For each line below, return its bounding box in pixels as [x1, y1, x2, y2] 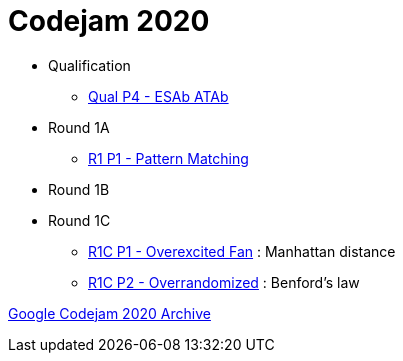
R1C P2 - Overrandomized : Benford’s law [88, 273, 360, 291]
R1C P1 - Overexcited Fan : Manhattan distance [88, 242, 396, 260]
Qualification [48, 56, 131, 74]
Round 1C [48, 211, 111, 229]
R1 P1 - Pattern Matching [88, 149, 249, 167]
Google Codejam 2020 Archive [8, 304, 211, 322]
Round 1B [48, 180, 110, 198]
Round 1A [48, 118, 110, 136]
